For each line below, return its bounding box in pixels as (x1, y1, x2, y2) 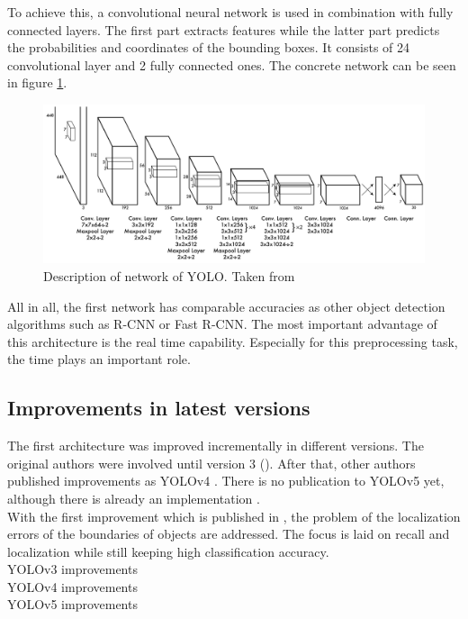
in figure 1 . (7, 73, 67, 92)
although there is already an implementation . (7, 488, 260, 507)
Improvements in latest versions (7, 394, 310, 422)
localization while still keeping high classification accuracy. (7, 542, 329, 560)
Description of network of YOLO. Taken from (43, 266, 295, 285)
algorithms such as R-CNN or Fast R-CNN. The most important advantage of (7, 314, 437, 333)
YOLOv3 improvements (7, 560, 138, 578)
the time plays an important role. (7, 350, 191, 369)
